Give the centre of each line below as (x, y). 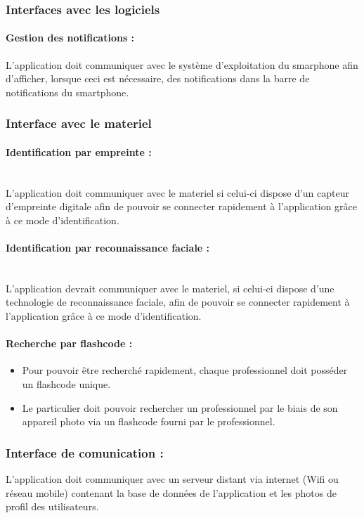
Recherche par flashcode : (69, 343)
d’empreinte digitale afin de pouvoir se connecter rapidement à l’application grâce (182, 206)
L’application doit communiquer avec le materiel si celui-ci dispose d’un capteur (177, 192)
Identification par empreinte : (79, 151)
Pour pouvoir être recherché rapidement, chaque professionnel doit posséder (185, 370)
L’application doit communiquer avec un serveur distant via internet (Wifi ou (172, 479)
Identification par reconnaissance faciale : (108, 248)
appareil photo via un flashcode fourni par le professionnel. (149, 421)
